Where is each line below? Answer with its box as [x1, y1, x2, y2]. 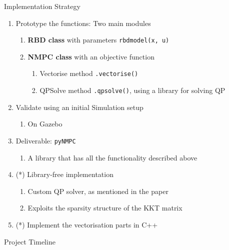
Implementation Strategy [4, 1, 80, 11]
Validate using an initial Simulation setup [15, 101, 143, 112]
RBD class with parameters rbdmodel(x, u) [27, 34, 169, 45]
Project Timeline [4, 236, 55, 246]
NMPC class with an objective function [27, 51, 154, 61]
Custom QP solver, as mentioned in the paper [27, 185, 168, 196]
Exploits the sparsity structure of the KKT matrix [27, 202, 182, 213]
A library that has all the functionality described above [27, 152, 197, 162]
